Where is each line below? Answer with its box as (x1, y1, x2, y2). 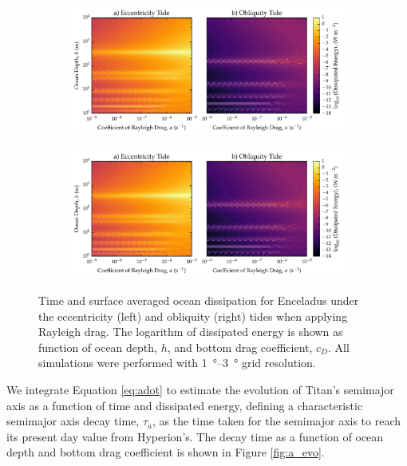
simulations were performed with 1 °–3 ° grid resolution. (38, 354, 316, 371)
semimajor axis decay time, (6, 413, 140, 429)
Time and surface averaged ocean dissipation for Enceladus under (38, 292, 359, 308)
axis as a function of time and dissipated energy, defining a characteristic (6, 397, 363, 413)
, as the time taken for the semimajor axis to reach (152, 413, 401, 429)
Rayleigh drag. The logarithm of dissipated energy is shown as (38, 323, 343, 340)
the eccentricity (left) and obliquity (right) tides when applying (38, 307, 348, 324)
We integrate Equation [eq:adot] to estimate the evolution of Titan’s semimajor (6, 381, 394, 397)
